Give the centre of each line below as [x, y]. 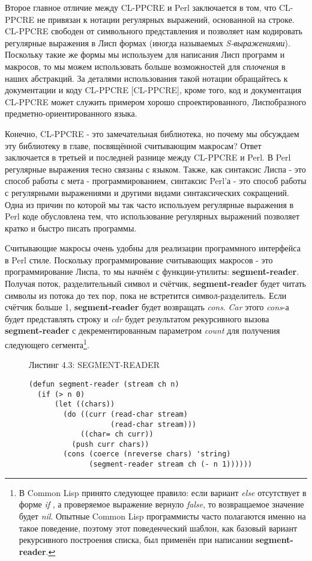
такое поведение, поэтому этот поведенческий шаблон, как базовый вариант [158, 528]
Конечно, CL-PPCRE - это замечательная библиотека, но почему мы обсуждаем [152, 133]
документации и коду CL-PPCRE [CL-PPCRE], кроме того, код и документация [153, 90]
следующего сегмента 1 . [47, 344]
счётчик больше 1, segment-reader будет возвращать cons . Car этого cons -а [147, 307]
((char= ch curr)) [117, 434]
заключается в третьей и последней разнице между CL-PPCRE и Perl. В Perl [148, 157]
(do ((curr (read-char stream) [125, 414]
